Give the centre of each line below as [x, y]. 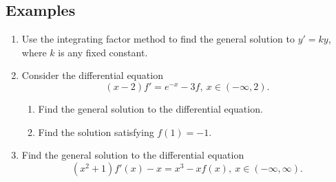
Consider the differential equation [92, 75]
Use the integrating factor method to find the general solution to [158, 39]
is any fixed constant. [103, 52]
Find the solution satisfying [96, 132]
